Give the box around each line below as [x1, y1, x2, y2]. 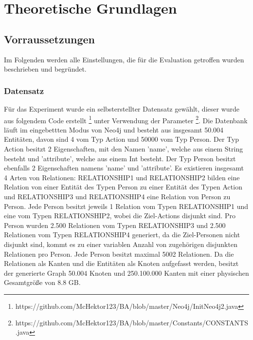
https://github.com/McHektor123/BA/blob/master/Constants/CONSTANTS [15, 317, 248, 327]
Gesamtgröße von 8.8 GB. [4, 277, 81, 287]
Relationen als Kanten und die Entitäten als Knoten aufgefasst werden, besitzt [4, 258, 239, 268]
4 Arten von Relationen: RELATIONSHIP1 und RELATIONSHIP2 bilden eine [4, 172, 240, 182]
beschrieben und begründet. [4, 64, 87, 74]
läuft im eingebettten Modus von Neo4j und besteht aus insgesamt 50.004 [4, 124, 224, 134]
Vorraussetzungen [4, 31, 95, 46]
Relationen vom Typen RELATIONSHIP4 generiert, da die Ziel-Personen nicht [4, 229, 240, 240]
